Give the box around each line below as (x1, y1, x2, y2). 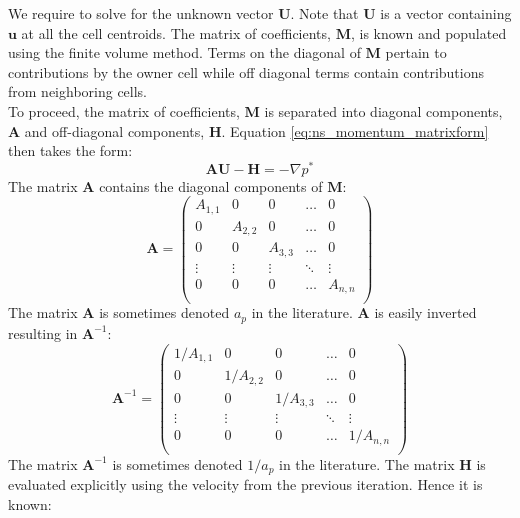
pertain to (385, 42, 447, 63)
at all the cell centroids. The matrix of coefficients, (21, 22, 331, 43)
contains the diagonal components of (99, 175, 323, 196)
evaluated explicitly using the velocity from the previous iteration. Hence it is (8, 474, 483, 495)
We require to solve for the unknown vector (8, 3, 274, 23)
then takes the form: (8, 140, 133, 161)
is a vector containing (380, 3, 512, 23)
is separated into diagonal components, (264, 100, 503, 121)
